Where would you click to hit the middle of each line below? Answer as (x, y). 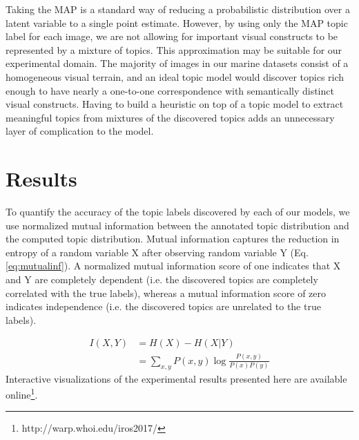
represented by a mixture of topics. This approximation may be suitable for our (174, 49)
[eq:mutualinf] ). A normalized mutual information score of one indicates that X (173, 266)
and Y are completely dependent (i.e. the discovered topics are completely (162, 279)
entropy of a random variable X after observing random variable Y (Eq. (157, 252)
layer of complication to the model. (80, 131)
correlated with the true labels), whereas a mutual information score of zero (166, 293)
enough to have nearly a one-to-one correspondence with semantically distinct (170, 90)
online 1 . (22, 393)
